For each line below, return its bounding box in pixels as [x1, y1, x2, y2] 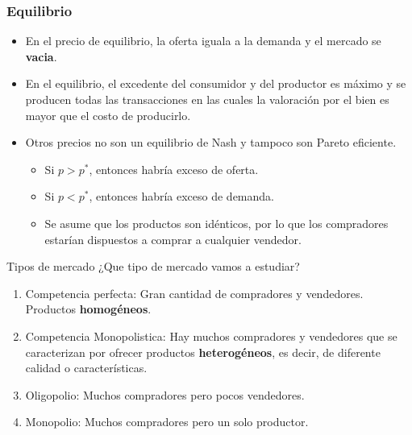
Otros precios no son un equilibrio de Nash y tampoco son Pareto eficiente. [25, 134, 397, 151]
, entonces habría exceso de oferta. [89, 160, 259, 177]
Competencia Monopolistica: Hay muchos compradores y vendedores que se [25, 327, 397, 344]
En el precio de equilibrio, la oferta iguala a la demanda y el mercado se [25, 32, 381, 49]
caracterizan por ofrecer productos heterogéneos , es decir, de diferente [25, 343, 381, 360]
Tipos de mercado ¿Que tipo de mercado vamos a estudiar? [6, 258, 300, 275]
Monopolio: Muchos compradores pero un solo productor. [25, 413, 309, 430]
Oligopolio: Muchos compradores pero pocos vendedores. [25, 386, 305, 403]
